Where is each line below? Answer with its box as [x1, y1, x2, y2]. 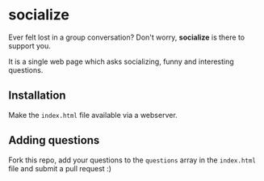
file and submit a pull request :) [8, 163, 111, 173]
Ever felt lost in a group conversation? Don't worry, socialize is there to [8, 32, 245, 42]
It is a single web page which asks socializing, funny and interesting [8, 57, 234, 66]
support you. [8, 40, 51, 50]
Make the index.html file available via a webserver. [8, 110, 178, 120]
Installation [8, 89, 66, 103]
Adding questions [8, 133, 100, 147]
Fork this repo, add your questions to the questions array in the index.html [8, 155, 257, 165]
